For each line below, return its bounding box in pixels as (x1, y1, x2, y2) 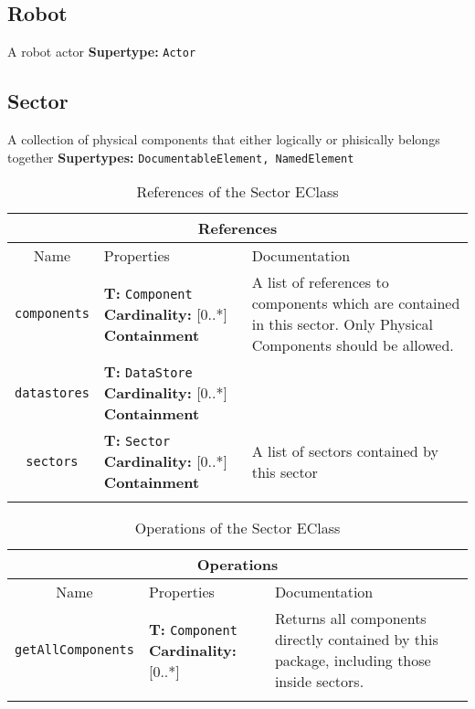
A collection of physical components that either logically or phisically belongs (7, 130, 440, 149)
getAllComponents (15, 642, 134, 658)
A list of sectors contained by (251, 439, 438, 461)
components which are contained (251, 292, 460, 314)
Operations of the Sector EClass (134, 517, 341, 539)
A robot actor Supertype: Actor (7, 42, 196, 61)
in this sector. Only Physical (251, 313, 434, 335)
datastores (15, 385, 90, 400)
